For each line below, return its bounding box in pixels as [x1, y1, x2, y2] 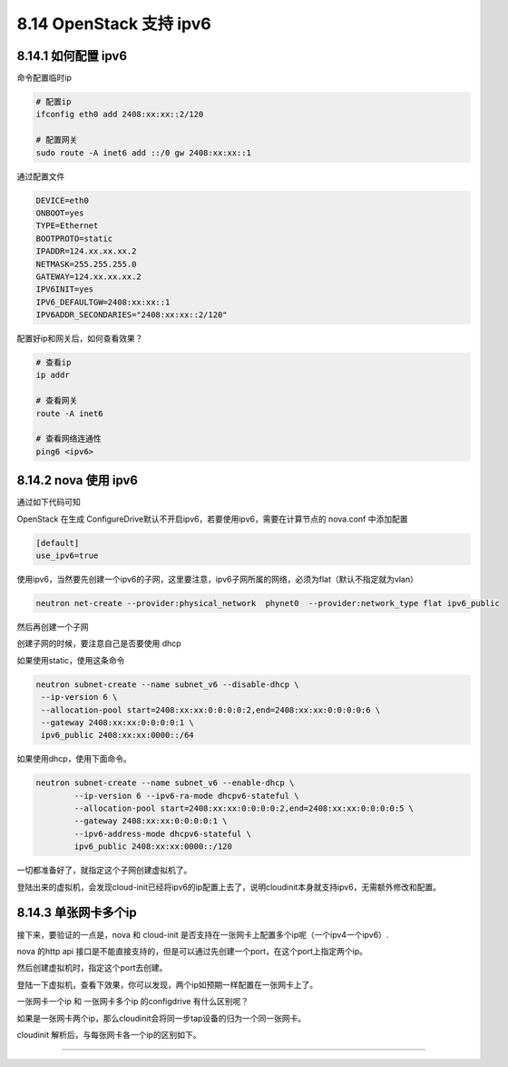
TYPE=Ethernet [35, 221, 99, 231]
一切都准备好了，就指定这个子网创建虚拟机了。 [16, 864, 192, 876]
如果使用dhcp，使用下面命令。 [16, 753, 132, 764]
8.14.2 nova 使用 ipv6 [16, 473, 138, 488]
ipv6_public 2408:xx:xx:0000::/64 [41, 730, 194, 741]
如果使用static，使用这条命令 [16, 654, 125, 665]
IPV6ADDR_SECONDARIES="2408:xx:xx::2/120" [35, 310, 228, 320]
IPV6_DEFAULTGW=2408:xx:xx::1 [35, 296, 171, 307]
